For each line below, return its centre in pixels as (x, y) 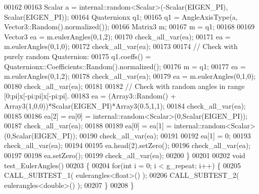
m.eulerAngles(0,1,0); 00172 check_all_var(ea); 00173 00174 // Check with (121, 46)
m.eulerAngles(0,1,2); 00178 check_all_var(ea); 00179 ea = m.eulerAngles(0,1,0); (130, 76)
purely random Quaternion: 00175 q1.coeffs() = (78, 56)
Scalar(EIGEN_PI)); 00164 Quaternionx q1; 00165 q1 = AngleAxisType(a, (121, 16)
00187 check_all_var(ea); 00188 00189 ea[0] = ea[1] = (88, 126)
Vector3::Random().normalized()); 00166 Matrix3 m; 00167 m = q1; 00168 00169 (129, 27)
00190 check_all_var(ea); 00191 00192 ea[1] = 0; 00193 (165, 135)
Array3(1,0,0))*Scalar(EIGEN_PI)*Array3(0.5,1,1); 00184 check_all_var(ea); (125, 105)
